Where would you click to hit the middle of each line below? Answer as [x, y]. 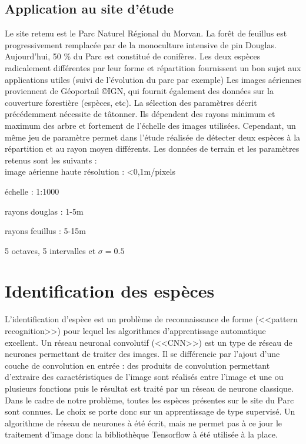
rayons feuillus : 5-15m [45, 231]
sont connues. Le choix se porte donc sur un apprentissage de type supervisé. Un [150, 411]
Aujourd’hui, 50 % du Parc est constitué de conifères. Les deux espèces [133, 56]
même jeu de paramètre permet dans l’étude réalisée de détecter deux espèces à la [153, 137]
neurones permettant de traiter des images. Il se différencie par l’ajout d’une [142, 354]
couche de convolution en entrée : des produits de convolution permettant [137, 365]
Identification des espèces [110, 291]
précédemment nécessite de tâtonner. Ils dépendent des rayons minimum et [140, 114]
